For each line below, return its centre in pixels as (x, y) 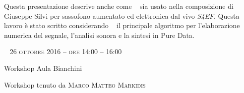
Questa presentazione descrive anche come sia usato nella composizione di (119, 6)
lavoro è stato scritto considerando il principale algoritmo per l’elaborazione (122, 25)
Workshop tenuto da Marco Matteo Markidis (75, 84)
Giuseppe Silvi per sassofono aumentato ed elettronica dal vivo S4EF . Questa (122, 15)
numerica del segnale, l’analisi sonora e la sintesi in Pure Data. (99, 35)
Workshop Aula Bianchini (43, 68)
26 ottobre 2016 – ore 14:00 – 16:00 (66, 51)
